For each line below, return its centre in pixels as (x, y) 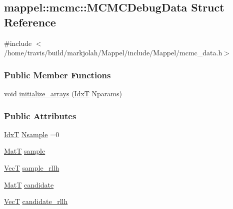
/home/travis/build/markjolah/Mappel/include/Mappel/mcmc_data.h (113, 53)
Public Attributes (40, 115)
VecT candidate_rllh (36, 201)
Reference (30, 22)
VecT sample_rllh (32, 168)
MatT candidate (29, 184)
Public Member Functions (57, 75)
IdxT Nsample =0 (32, 134)
